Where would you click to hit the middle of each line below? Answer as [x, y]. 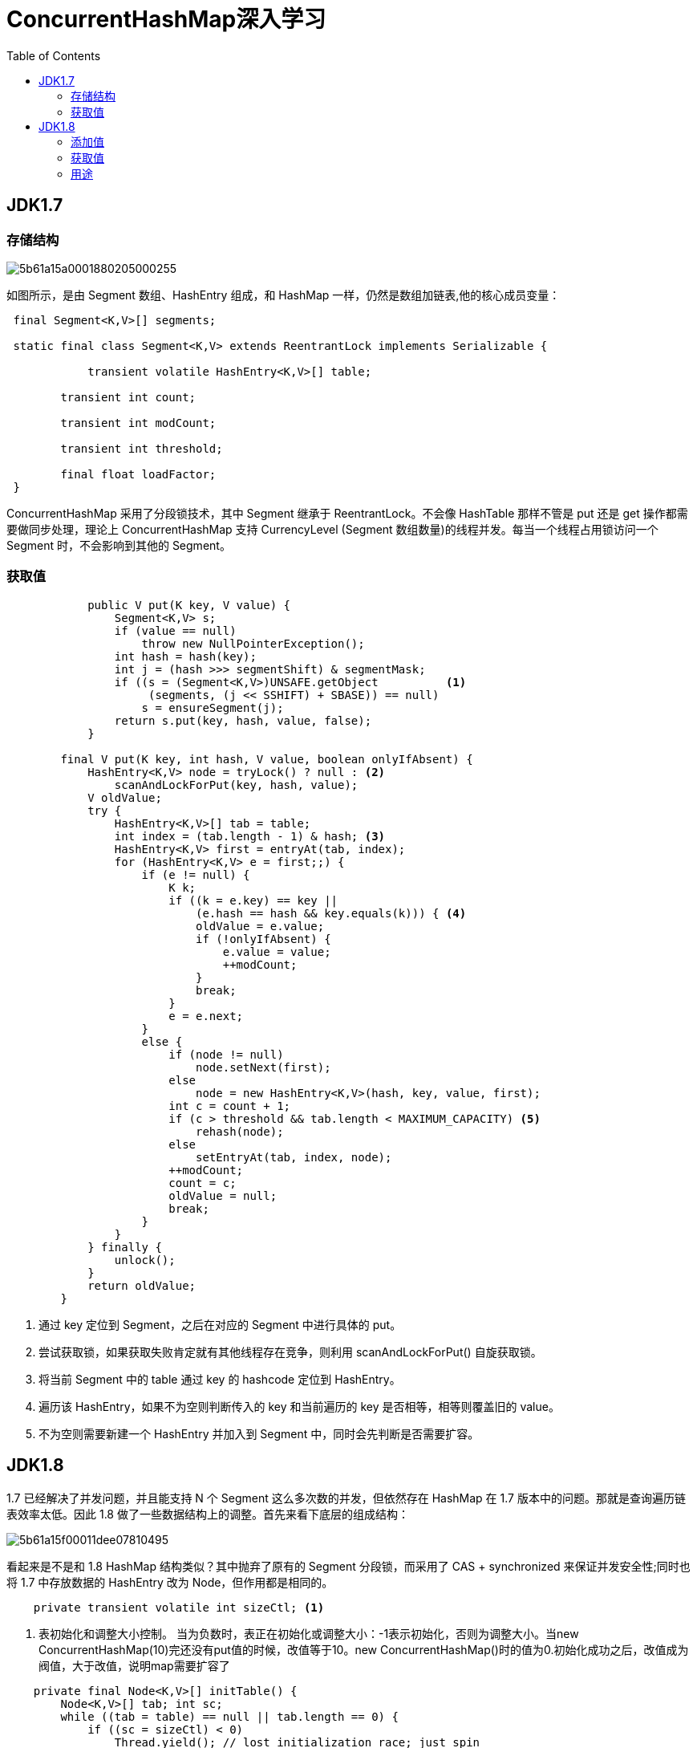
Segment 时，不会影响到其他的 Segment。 [119, 545]
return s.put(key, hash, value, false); [243, 720]
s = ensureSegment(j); [213, 707]
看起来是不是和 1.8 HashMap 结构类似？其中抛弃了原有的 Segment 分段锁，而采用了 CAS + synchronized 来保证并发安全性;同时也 [348, 1566]
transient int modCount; [138, 423]
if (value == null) [175, 630]
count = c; [203, 1183]
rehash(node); [240, 1131]
